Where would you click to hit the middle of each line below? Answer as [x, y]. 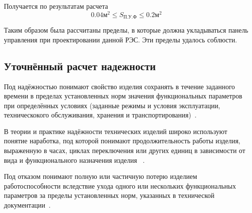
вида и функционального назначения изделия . [74, 160]
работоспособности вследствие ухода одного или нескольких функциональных [120, 185]
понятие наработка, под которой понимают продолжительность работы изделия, [122, 141]
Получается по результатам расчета [56, 6]
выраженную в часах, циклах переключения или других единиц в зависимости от [125, 150]
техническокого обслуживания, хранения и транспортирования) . [100, 115]
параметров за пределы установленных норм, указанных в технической [109, 195]
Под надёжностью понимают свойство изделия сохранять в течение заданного [119, 86]
